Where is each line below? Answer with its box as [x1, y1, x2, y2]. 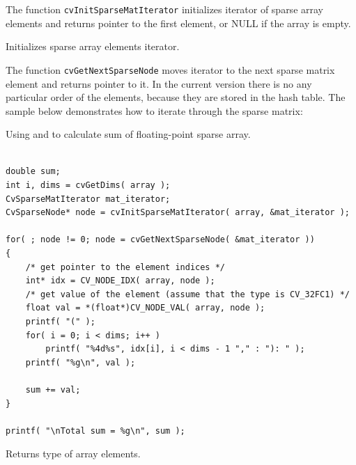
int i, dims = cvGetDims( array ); [6, 180, 171, 191]
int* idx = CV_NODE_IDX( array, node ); [25, 276, 215, 286]
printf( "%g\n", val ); [25, 357, 136, 368]
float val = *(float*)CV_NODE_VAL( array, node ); [25, 303, 265, 313]
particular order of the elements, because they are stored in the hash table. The [6, 90, 346, 104]
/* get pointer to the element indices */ [25, 262, 225, 272]
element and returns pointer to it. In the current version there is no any [6, 76, 312, 90]
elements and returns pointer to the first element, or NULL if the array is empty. [6, 15, 351, 30]
